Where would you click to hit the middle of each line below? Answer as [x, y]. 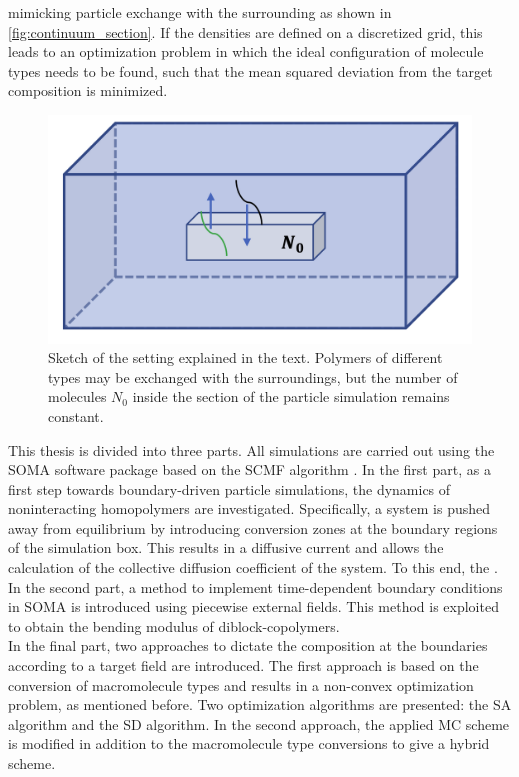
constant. [76, 415]
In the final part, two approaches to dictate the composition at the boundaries [248, 645]
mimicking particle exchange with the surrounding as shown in [200, 12]
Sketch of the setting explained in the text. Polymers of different [245, 357]
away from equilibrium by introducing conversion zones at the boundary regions [253, 527]
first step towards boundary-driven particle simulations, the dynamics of [229, 488]
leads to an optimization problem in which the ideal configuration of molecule [246, 51]
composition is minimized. [88, 90]
